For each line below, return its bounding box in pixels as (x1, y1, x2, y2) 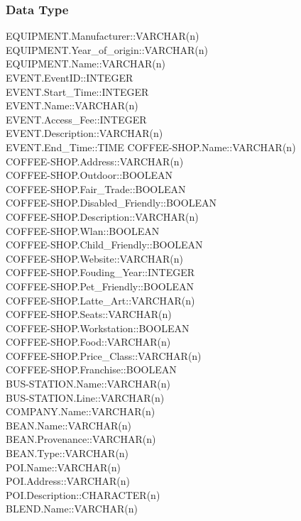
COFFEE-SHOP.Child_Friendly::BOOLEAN (6, 237, 203, 252)
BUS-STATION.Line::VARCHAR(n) (6, 390, 165, 405)
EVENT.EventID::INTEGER (6, 70, 133, 84)
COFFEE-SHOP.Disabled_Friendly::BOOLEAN (6, 195, 217, 210)
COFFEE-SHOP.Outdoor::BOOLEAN (6, 168, 173, 182)
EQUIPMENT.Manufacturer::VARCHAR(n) (6, 28, 199, 43)
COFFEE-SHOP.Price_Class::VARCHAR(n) (6, 348, 202, 363)
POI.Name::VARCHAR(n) (6, 459, 121, 474)
